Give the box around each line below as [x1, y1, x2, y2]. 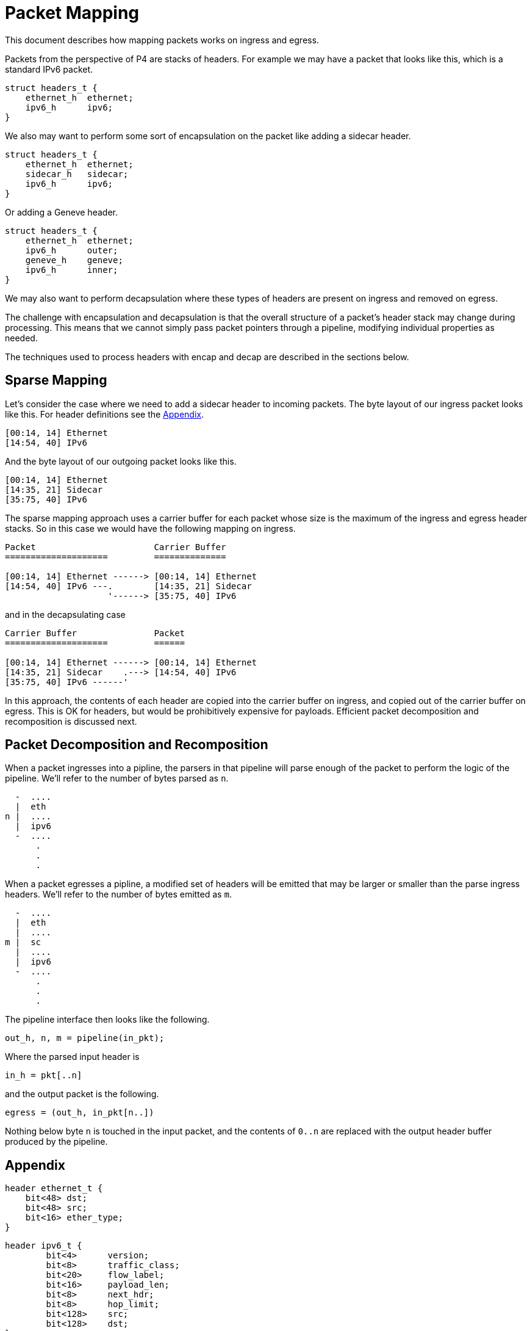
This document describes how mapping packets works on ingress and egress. [5, 34, 319, 45]
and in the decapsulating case [5, 609, 126, 620]
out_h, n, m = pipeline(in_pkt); [5, 1033, 165, 1043]
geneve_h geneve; [25, 255, 123, 265]
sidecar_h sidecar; [25, 169, 129, 179]
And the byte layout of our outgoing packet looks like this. [5, 455, 237, 466]
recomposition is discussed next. [5, 716, 137, 727]
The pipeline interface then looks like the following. [5, 1014, 210, 1025]
